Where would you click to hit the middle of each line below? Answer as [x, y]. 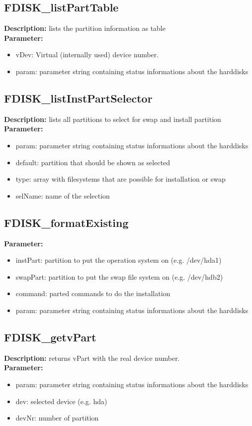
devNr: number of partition [57, 418]
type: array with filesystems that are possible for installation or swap [121, 179]
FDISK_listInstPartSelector [78, 98]
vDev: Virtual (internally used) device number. [87, 54]
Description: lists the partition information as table [85, 28]
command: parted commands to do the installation [93, 293]
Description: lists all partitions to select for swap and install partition [113, 119]
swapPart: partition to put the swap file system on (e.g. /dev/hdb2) [119, 276]
